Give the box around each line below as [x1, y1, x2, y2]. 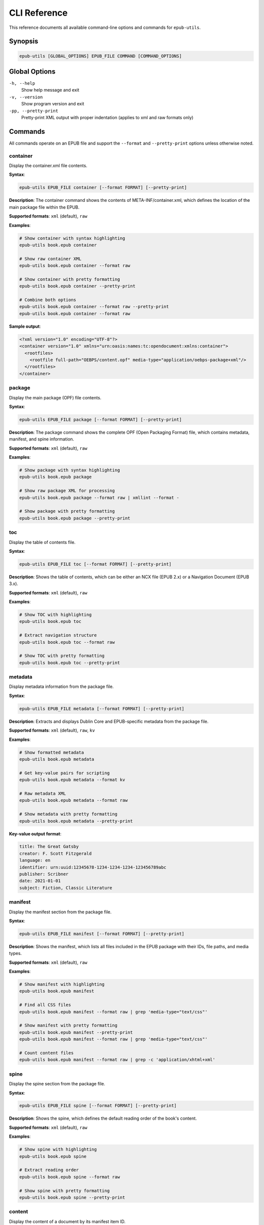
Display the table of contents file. [9, 539, 76, 545]
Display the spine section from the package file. [9, 1081, 105, 1087]
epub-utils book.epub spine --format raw [19, 1174, 120, 1179]
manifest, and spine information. [9, 436, 74, 442]
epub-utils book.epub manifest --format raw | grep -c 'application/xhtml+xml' [19, 1057, 216, 1063]
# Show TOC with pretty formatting [19, 653, 105, 659]
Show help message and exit [21, 87, 79, 93]
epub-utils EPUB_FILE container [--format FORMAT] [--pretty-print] [19, 185, 187, 191]
